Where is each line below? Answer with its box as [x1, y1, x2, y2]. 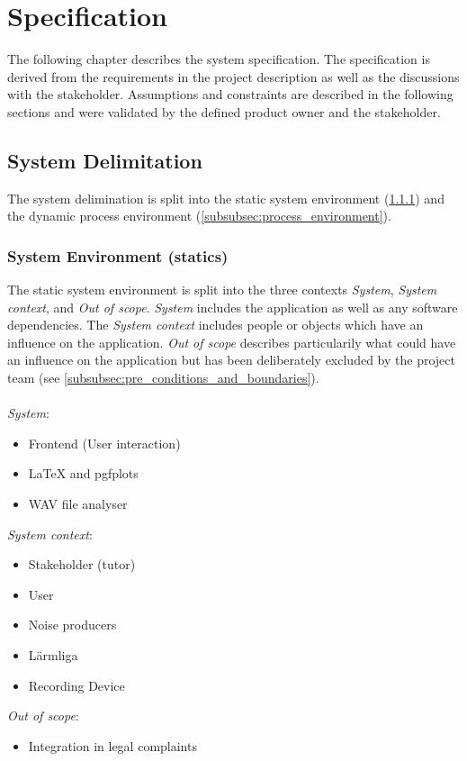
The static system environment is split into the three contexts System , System [7, 280, 437, 299]
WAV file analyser [28, 494, 128, 513]
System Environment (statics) [7, 244, 229, 267]
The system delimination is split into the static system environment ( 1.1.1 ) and [7, 188, 445, 207]
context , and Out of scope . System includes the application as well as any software [7, 297, 458, 316]
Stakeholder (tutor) [28, 555, 136, 574]
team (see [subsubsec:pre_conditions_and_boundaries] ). [7, 368, 319, 387]
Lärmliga [28, 646, 78, 665]
